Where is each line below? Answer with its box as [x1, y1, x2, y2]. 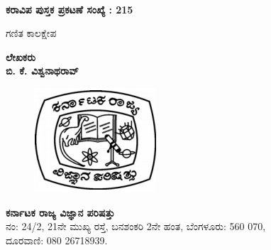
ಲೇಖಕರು [6, 49, 36, 64]
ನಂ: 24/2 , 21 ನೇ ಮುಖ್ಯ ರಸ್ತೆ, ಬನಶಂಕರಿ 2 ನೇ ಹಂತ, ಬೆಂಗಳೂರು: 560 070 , [6, 219, 266, 234]
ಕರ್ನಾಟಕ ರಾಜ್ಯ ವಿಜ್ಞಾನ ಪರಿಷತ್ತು [6, 205, 115, 219]
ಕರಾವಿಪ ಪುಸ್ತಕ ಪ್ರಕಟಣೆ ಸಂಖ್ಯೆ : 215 [6, 1, 133, 16]
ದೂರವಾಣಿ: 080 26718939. [6, 232, 108, 247]
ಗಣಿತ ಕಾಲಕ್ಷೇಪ [6, 26, 57, 40]
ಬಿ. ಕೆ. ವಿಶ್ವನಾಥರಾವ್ [6, 63, 79, 78]
